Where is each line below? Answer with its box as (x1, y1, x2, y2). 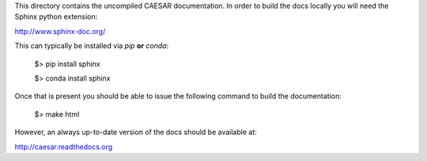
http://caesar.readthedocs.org (14, 142, 113, 152)
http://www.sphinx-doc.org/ (14, 26, 106, 36)
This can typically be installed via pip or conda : (14, 41, 169, 51)
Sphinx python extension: (14, 12, 98, 21)
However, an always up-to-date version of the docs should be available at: (14, 127, 257, 137)
